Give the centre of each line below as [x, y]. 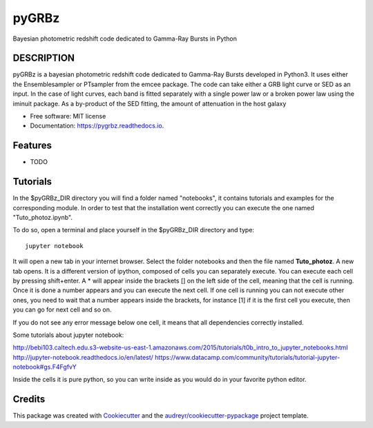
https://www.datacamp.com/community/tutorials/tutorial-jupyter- [247, 357]
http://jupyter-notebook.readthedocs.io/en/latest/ [83, 357]
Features [32, 146]
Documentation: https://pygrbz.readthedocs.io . [97, 126]
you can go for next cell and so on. [62, 309]
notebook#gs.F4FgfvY [45, 367]
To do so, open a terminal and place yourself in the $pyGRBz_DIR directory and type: [134, 230]
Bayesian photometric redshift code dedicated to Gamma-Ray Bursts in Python [125, 39]
